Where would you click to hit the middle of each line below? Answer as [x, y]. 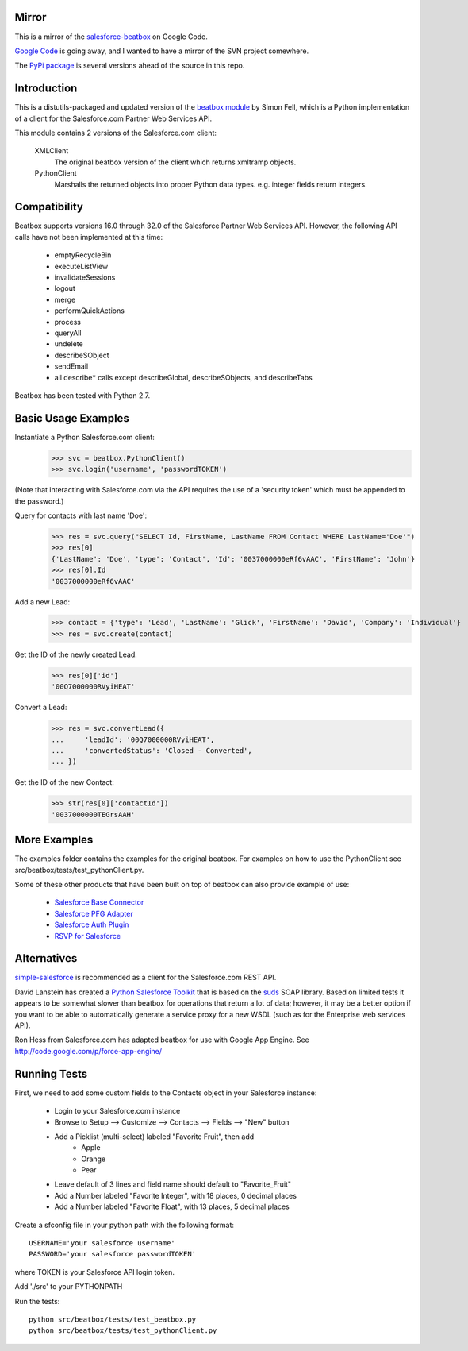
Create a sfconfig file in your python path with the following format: [124, 1225]
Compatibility [49, 207]
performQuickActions [89, 311]
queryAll [68, 333]
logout [65, 288]
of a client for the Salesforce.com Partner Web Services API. [113, 118]
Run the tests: [37, 1301]
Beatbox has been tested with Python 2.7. [82, 395]
